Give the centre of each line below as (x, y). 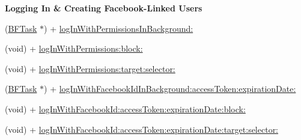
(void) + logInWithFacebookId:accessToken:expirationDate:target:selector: (142, 129)
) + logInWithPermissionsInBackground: (119, 28)
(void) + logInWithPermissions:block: (74, 48)
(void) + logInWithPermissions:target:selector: (90, 68)
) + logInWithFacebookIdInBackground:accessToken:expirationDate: (170, 89)
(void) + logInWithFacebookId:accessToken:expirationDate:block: (125, 108)
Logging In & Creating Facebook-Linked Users (104, 8)
